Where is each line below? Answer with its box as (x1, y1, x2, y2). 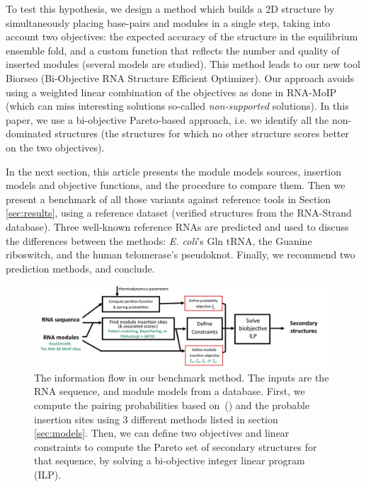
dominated (6, 126, 52, 141)
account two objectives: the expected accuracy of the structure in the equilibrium (6, 29, 358, 44)
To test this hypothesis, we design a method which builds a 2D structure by (6, 1, 335, 16)
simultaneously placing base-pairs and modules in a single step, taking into (6, 15, 331, 30)
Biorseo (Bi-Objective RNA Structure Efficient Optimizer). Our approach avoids (6, 70, 355, 85)
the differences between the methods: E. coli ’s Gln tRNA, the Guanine (6, 233, 312, 248)
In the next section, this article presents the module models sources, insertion (6, 164, 342, 178)
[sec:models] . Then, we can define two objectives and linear (34, 425, 290, 440)
